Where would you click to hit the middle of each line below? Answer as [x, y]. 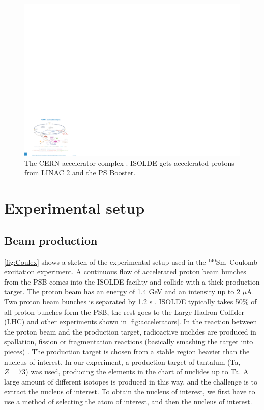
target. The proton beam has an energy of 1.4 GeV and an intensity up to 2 [122, 291]
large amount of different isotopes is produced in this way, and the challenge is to [131, 381]
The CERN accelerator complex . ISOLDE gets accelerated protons [129, 162]
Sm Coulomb [237, 261]
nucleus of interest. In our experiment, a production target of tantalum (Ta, [122, 361]
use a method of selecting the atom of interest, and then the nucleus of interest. [128, 401]
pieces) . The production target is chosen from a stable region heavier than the [127, 351]
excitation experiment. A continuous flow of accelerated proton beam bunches [125, 272]
